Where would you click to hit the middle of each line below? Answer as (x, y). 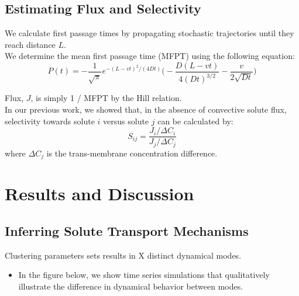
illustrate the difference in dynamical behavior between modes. (131, 286)
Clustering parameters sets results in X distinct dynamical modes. (123, 255)
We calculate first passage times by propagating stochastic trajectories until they (149, 33)
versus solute (126, 121)
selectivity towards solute (50, 121)
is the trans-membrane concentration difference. (132, 153)
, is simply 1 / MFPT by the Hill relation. (106, 98)
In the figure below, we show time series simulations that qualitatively (144, 275)
